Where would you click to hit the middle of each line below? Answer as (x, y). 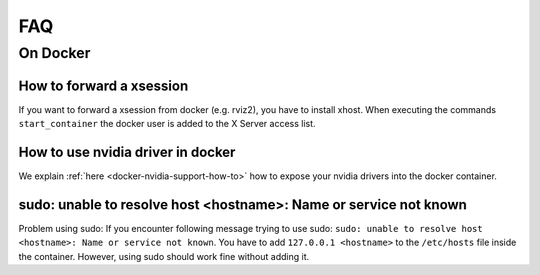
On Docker (54, 53)
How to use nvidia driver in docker (127, 151)
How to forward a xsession (103, 85)
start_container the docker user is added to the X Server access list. (167, 124)
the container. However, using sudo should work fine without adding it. (164, 256)
